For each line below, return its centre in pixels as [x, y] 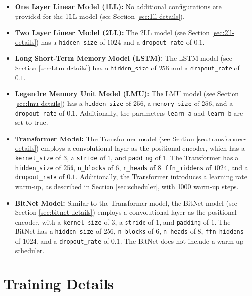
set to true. [31, 122]
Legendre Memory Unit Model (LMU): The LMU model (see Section [127, 94]
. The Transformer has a [202, 157]
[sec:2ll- [223, 32]
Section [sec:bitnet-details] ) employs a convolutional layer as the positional [126, 212]
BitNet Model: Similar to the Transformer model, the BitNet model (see [126, 202]
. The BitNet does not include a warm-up [182, 241]
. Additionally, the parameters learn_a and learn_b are [159, 113]
